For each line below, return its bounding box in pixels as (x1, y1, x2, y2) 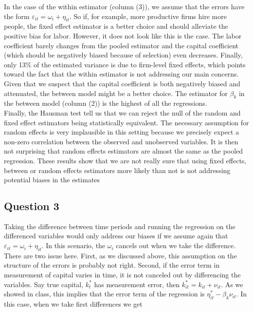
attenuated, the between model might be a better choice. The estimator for (4, 88, 228, 98)
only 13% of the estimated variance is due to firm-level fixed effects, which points (4, 59, 246, 69)
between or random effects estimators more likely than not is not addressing (4, 165, 231, 175)
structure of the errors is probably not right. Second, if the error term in (4, 260, 220, 270)
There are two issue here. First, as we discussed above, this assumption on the (4, 250, 237, 260)
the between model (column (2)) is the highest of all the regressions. (4, 98, 207, 108)
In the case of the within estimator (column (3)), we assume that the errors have (4, 1, 245, 11)
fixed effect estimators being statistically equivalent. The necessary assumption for (4, 117, 249, 127)
